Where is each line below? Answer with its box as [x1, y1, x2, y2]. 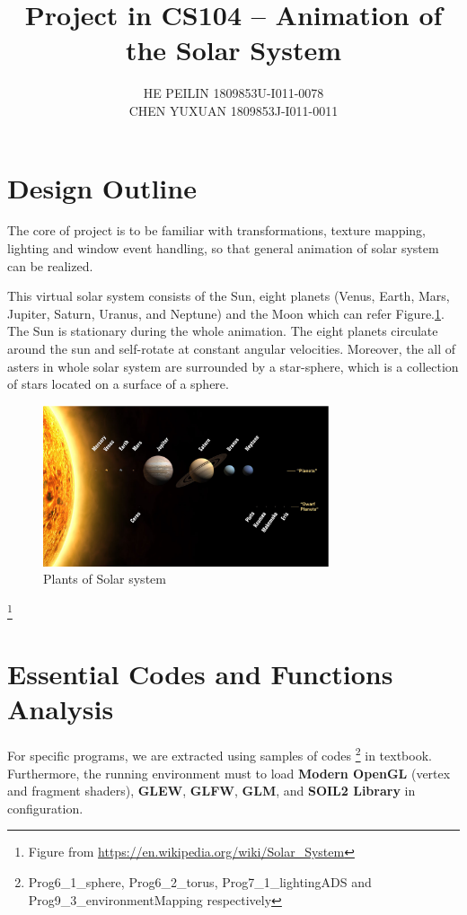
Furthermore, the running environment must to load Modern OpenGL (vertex [7, 763, 451, 782]
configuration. [7, 798, 84, 817]
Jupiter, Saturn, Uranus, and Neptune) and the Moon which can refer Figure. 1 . [7, 304, 445, 322]
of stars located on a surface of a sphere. [7, 374, 229, 393]
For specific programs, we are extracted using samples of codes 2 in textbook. [7, 743, 432, 765]
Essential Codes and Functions [7, 655, 393, 692]
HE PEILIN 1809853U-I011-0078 [143, 84, 324, 102]
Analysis [7, 691, 114, 727]
